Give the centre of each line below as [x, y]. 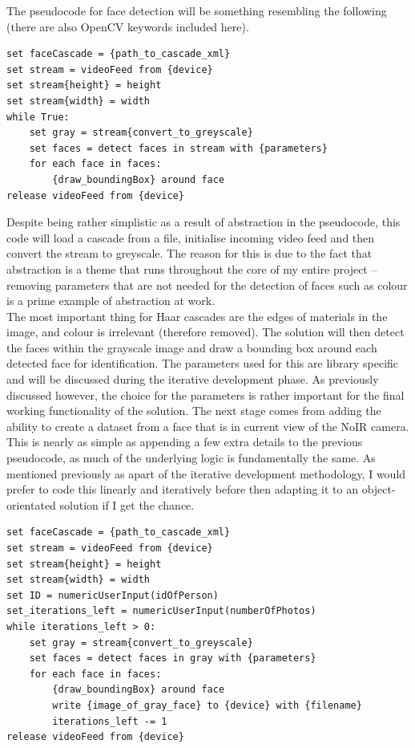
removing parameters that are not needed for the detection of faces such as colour [207, 285]
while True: [38, 117]
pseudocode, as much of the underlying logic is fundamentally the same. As [191, 458]
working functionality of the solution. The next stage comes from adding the [194, 411]
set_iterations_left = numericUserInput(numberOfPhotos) [161, 611]
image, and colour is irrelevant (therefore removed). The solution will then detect [205, 332]
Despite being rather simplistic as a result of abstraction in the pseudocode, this [203, 222]
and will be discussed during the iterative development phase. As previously [193, 379]
